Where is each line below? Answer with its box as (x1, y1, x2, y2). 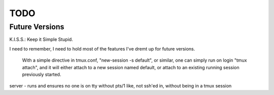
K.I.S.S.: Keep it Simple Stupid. (9, 36, 73, 42)
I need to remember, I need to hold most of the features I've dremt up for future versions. (9, 45, 195, 52)
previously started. (22, 71, 61, 77)
